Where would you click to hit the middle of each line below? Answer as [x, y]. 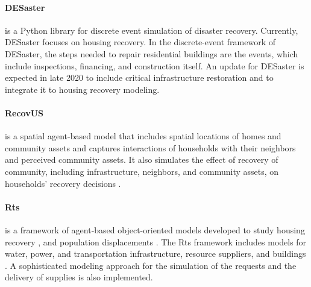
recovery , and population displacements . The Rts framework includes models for [156, 241]
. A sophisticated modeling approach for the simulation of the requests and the [151, 265]
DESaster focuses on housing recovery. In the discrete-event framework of [140, 42]
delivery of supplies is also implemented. [79, 277]
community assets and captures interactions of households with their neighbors [150, 147]
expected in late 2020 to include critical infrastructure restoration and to [139, 77]
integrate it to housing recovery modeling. [82, 89]
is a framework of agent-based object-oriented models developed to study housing [155, 229]
